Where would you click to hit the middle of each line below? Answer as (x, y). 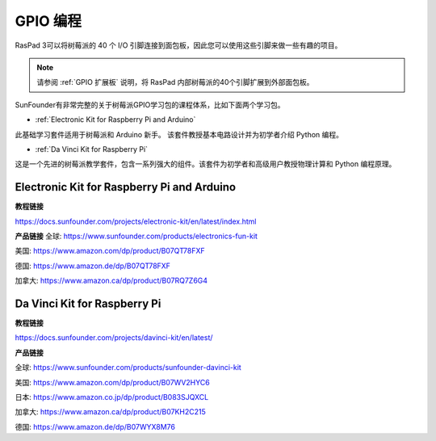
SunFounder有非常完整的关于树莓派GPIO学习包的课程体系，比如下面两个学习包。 (150, 104)
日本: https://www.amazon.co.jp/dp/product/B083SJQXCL (112, 397)
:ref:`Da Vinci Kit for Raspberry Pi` (92, 149)
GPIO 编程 (48, 21)
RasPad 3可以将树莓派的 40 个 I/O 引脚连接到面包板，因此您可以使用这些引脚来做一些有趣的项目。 (178, 45)
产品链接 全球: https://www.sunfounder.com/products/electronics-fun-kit (136, 236)
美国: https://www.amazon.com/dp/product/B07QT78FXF (110, 251)
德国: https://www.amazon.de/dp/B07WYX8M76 (95, 426)
